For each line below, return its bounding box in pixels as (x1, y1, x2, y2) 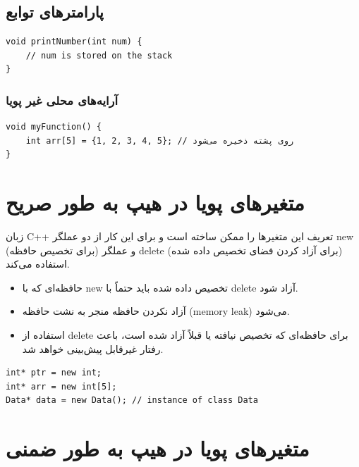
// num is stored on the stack (25, 50, 173, 61)
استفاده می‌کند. (6, 256, 70, 271)
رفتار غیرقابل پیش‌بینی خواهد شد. (22, 341, 164, 356)
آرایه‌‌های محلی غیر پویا (6, 91, 118, 108)
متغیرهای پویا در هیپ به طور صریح (6, 188, 305, 217)
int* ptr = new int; (6, 368, 102, 378)
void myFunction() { (6, 122, 102, 132)
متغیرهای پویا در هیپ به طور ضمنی (6, 434, 310, 463)
